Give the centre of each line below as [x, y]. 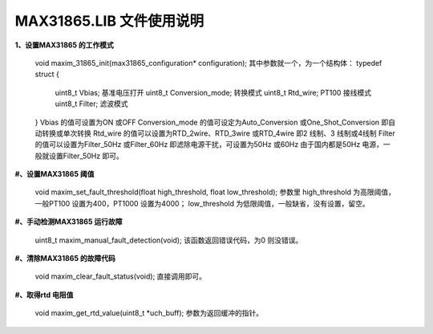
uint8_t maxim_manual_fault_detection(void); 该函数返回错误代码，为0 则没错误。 [169, 240]
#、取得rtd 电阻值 [44, 295]
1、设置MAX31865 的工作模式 [64, 45]
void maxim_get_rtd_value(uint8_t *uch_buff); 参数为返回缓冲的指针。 [149, 313]
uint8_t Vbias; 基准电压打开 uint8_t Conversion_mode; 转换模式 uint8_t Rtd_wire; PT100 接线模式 [213, 92]
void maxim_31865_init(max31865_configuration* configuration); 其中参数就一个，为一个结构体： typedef [208, 63]
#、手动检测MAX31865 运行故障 [69, 222]
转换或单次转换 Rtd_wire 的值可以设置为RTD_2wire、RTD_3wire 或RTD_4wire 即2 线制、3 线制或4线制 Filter [219, 133]
